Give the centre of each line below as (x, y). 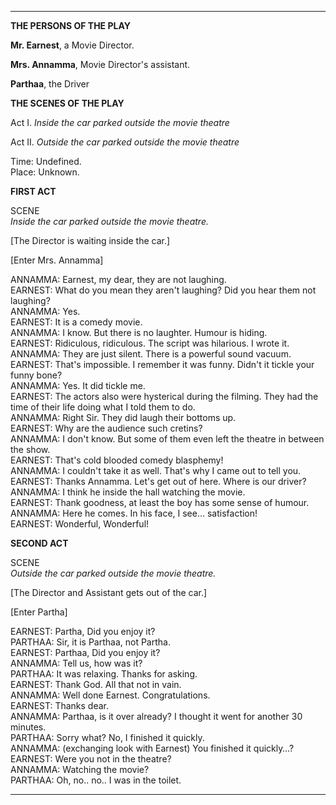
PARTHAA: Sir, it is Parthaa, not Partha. (90, 642)
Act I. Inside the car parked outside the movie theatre (120, 122)
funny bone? (36, 375)
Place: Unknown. (45, 172)
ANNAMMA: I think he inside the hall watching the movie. (128, 492)
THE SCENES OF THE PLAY (67, 103)
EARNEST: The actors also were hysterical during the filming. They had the (164, 396)
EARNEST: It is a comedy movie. (76, 322)
